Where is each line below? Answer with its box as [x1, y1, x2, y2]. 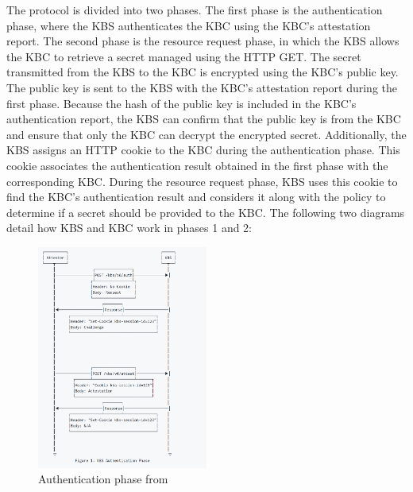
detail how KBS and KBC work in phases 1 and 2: [6, 219, 253, 236]
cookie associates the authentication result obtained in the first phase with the [6, 157, 388, 173]
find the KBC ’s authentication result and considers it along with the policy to [6, 188, 386, 205]
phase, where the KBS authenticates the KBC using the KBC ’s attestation [6, 17, 371, 33]
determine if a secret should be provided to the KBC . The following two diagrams [6, 203, 405, 220]
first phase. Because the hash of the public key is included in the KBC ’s [6, 95, 357, 111]
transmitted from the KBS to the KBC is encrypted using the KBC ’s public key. [6, 64, 399, 80]
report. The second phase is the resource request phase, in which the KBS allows [6, 33, 399, 49]
